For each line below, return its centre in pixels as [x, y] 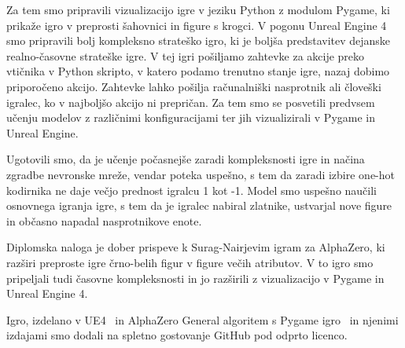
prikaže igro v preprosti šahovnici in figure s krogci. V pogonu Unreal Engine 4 [197, 25]
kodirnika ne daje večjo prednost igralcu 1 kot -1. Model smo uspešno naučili [192, 190]
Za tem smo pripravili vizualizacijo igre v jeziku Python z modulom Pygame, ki [198, 9]
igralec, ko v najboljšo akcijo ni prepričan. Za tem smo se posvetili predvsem [191, 102]
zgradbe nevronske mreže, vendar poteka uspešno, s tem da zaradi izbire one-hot [201, 174]
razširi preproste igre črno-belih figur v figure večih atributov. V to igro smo [190, 262]
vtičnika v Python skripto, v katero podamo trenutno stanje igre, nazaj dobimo [198, 71]
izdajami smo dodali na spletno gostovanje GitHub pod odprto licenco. [177, 335]
